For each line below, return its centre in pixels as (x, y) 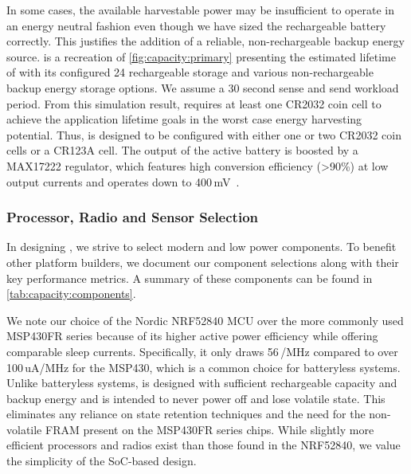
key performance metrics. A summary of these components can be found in (190, 278)
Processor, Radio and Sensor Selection (132, 217)
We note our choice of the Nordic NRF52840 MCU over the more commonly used (205, 320)
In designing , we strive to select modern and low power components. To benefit (202, 247)
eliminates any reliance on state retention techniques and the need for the (186, 414)
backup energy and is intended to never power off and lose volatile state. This (196, 398)
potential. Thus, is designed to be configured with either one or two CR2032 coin (204, 134)
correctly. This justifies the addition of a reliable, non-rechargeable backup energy (205, 41)
